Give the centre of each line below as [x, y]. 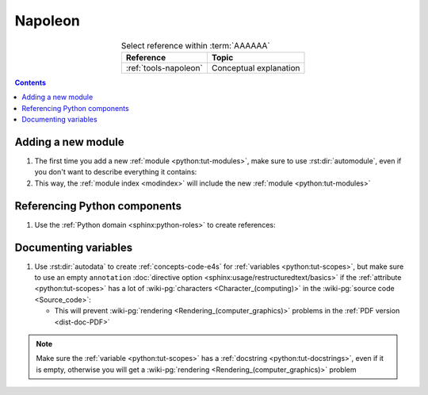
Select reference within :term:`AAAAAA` [195, 45]
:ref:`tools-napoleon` [164, 67]
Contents [31, 82]
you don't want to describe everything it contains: [116, 172]
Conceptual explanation [256, 67]
